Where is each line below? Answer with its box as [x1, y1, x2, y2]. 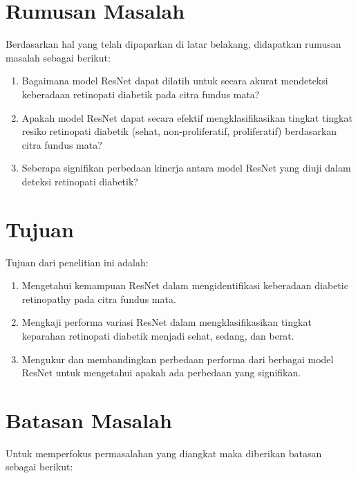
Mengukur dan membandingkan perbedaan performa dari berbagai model [21, 351, 334, 366]
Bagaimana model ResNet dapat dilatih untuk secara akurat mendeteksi [21, 73, 328, 88]
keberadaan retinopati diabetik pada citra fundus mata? [21, 86, 260, 101]
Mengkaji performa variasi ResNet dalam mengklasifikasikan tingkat [21, 315, 312, 329]
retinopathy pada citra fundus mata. [21, 291, 176, 306]
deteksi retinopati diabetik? [21, 174, 138, 188]
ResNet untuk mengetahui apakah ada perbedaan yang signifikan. [21, 365, 301, 380]
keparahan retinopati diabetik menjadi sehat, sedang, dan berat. [21, 328, 294, 342]
